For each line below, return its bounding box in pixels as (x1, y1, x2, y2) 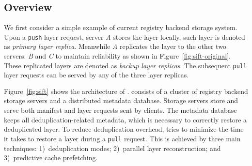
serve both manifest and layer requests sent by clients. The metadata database (4, 105, 237, 115)
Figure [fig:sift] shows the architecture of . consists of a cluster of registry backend (4, 86, 248, 96)
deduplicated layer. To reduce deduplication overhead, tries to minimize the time (4, 124, 244, 134)
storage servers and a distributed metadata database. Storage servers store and (4, 95, 238, 106)
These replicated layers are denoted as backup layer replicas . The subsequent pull (4, 60, 247, 70)
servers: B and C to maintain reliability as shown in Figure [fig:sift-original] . (4, 51, 231, 61)
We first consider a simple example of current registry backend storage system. (4, 22, 237, 32)
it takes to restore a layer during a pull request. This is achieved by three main (4, 133, 241, 143)
